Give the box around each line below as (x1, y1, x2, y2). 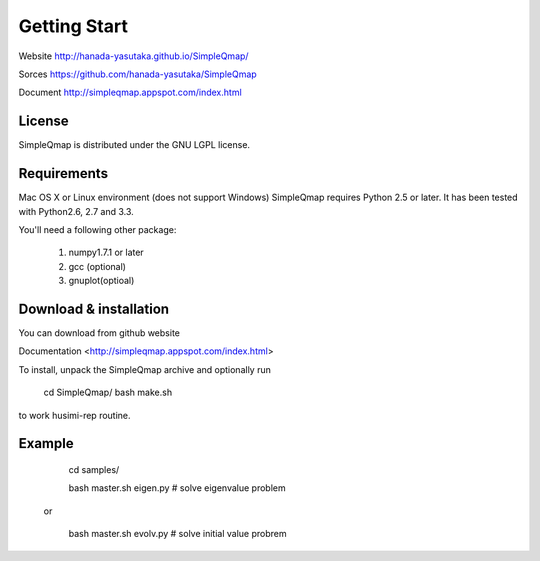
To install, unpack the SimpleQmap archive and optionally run (18, 363, 272, 375)
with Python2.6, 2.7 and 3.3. (18, 205, 134, 217)
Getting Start (18, 15, 129, 37)
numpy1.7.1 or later (68, 246, 144, 259)
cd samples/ (68, 463, 120, 475)
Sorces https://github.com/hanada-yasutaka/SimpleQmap (18, 68, 257, 80)
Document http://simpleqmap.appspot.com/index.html (18, 86, 242, 99)
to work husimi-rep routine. (18, 409, 131, 421)
